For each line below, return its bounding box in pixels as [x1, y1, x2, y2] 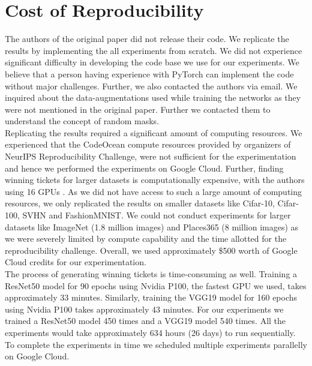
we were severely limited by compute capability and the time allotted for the [5, 232, 287, 245]
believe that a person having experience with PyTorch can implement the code [5, 67, 294, 80]
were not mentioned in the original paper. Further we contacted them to [5, 103, 271, 115]
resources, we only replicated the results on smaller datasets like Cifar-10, [5, 197, 275, 209]
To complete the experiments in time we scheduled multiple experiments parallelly [5, 338, 307, 350]
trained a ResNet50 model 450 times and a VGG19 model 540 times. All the [5, 314, 286, 327]
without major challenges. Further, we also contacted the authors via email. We [5, 79, 298, 92]
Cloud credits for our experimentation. [5, 256, 146, 268]
